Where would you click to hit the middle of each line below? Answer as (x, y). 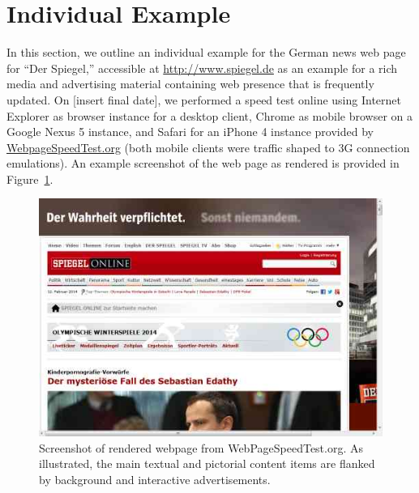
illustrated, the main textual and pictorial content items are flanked (207, 463)
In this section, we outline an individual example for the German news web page (206, 52)
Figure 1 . (30, 178)
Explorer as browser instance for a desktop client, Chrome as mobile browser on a (210, 115)
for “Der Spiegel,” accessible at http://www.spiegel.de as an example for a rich (202, 68)
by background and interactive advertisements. (155, 479)
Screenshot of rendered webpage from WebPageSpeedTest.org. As (201, 447)
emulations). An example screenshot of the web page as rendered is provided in (203, 163)
